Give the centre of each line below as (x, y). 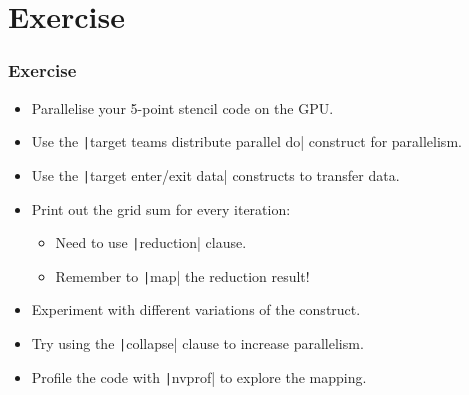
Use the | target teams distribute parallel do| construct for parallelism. (246, 141)
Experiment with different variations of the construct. (196, 309)
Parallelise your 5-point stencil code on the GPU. (182, 107)
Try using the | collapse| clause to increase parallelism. (197, 343)
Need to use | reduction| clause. (151, 242)
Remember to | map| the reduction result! (182, 275)
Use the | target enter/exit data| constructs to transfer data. (215, 174)
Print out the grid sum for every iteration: (161, 208)
